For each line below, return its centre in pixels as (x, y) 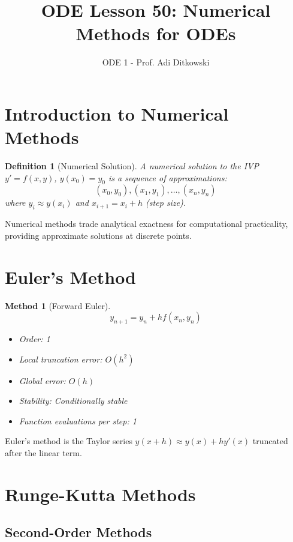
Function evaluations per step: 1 (78, 420)
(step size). (166, 203)
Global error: (42, 380)
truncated (270, 441)
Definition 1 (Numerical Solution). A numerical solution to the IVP (132, 166)
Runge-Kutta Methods (100, 494)
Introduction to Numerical (117, 113)
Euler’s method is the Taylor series (69, 441)
